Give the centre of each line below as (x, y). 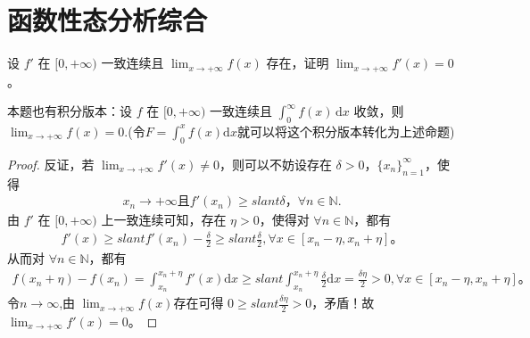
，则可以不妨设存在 (275, 164)
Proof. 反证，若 (51, 164)
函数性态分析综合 (108, 20)
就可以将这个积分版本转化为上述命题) (346, 131)
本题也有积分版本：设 (70, 111)
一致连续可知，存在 (170, 220)
